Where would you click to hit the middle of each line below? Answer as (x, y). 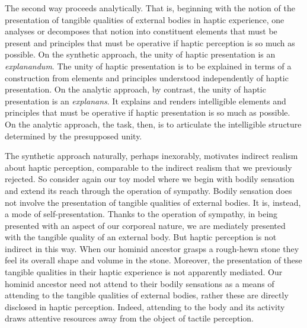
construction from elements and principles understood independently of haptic (147, 77)
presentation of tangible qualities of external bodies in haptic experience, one (145, 19)
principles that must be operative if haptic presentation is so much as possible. (148, 112)
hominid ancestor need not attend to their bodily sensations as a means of (140, 283)
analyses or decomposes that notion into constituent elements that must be (141, 31)
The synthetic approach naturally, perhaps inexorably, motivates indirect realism (151, 156)
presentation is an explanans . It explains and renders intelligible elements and (145, 101)
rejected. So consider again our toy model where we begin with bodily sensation (150, 179)
